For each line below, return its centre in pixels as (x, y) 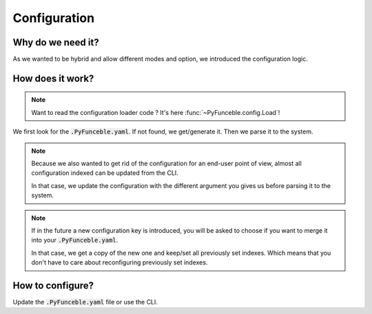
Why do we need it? (56, 42)
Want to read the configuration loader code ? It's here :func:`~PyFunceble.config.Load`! (156, 112)
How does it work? (53, 78)
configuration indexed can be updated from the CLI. (105, 173)
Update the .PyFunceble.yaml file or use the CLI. (85, 302)
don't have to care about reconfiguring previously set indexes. (120, 262)
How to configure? (53, 285)
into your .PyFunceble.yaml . (75, 240)
